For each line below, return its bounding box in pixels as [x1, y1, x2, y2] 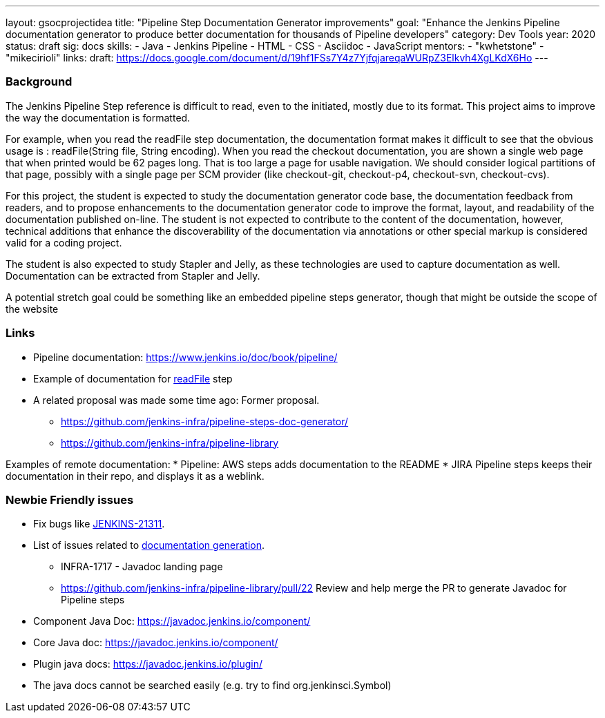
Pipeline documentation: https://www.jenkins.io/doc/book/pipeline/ [33, 351, 338, 363]
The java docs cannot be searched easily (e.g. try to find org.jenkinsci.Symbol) [33, 679, 392, 692]
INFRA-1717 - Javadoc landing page [61, 561, 223, 573]
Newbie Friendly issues [6, 492, 134, 507]
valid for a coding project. [6, 236, 122, 249]
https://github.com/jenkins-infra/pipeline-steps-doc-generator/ [61, 415, 349, 427]
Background [6, 75, 73, 89]
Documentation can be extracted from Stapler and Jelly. [6, 269, 260, 282]
